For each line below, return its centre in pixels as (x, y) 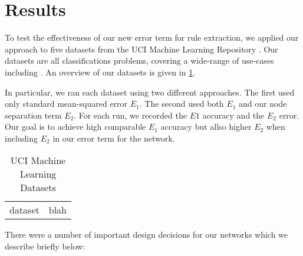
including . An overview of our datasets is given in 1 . (100, 72)
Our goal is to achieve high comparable (75, 127)
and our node (263, 104)
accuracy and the (233, 115)
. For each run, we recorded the (130, 115)
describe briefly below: (45, 246)
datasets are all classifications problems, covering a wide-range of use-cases (139, 60)
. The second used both (182, 104)
